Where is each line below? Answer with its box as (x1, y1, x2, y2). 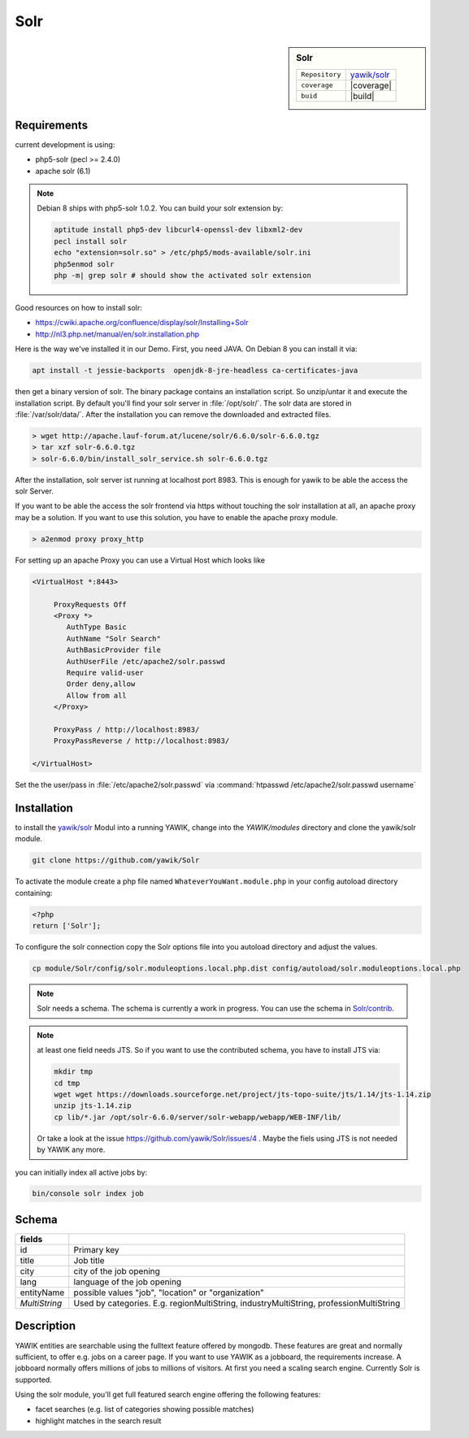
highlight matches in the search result (35, 1415, 162, 1426)
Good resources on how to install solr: (15, 303, 142, 312)
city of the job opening (73, 1265, 160, 1276)
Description (15, 1319, 76, 1333)
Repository (301, 70, 341, 79)
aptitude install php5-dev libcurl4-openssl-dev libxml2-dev (54, 225, 303, 235)
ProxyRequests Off (53, 600, 128, 609)
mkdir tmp (54, 1067, 93, 1076)
